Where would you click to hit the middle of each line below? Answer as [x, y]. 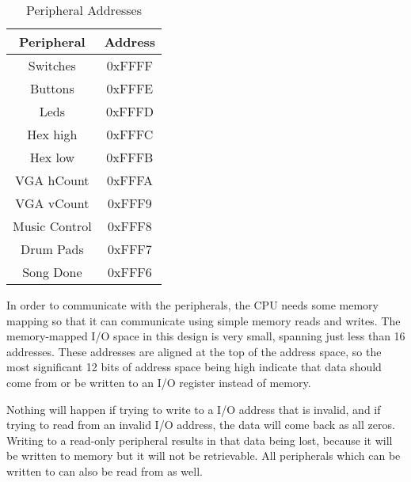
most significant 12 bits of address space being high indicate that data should [194, 367]
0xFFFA [129, 180]
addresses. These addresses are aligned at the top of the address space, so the [194, 351]
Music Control [52, 226]
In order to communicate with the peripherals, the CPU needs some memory [192, 305]
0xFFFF [130, 65]
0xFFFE [130, 88]
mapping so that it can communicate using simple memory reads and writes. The [204, 320]
